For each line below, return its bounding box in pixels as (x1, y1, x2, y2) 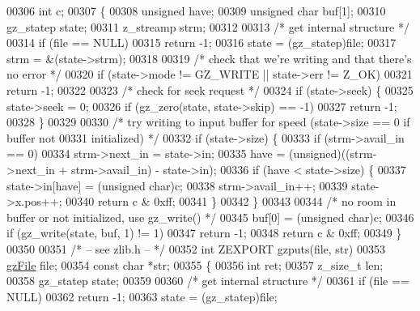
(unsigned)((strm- (289, 145, 377, 162)
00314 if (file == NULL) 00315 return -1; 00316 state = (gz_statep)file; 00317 (6, 34, 397, 51)
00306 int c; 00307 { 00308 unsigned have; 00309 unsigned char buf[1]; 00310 (6, 2, 386, 19)
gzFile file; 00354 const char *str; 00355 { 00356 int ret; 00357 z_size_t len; (6, 256, 384, 273)
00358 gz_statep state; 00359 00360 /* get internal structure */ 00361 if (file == (6, 272, 409, 289)
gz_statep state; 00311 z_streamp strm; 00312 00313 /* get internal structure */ (6, 18, 409, 35)
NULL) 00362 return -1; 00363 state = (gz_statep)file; (6, 288, 278, 305)
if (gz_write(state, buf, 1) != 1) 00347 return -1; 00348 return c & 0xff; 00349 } (6, 224, 402, 241)
